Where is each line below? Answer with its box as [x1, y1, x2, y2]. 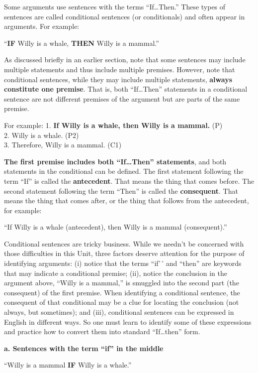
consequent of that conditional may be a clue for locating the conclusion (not [4, 297, 239, 307]
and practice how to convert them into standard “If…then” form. [4, 326, 200, 337]
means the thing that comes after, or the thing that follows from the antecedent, [4, 195, 249, 206]
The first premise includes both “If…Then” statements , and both [4, 156, 227, 166]
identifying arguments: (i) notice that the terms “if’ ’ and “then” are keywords [4, 258, 242, 268]
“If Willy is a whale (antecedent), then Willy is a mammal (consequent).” [4, 222, 227, 232]
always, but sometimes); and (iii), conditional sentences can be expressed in [4, 307, 234, 317]
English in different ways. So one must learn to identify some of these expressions [4, 316, 252, 327]
